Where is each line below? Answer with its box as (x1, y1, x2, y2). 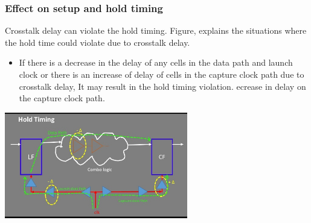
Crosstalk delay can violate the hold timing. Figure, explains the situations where (5, 24, 307, 37)
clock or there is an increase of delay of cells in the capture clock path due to (19, 68, 304, 80)
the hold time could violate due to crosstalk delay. (5, 36, 190, 48)
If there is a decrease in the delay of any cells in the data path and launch (19, 56, 293, 69)
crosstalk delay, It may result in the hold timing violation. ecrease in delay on (19, 80, 306, 92)
